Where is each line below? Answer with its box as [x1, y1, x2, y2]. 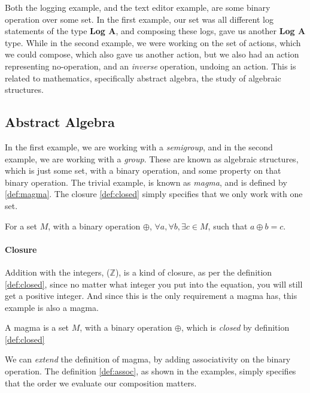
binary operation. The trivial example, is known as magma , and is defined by [5, 176, 287, 188]
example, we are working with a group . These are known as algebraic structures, [5, 152, 299, 165]
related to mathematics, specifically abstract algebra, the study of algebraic [5, 71, 281, 84]
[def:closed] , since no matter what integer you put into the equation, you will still [5, 277, 303, 290]
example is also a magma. [5, 301, 99, 313]
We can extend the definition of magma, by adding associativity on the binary [5, 353, 291, 365]
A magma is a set [5, 321, 69, 334]
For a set [5, 219, 37, 232]
